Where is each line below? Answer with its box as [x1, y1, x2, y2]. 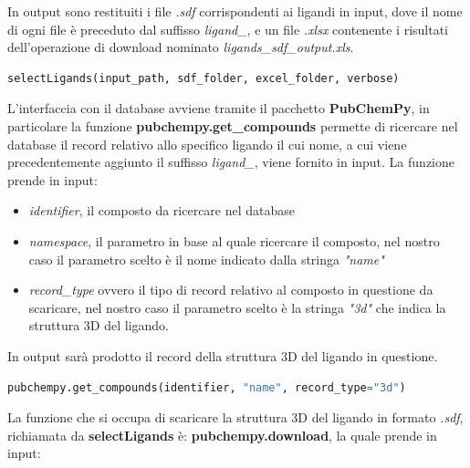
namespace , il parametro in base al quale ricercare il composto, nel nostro [28, 231, 440, 250]
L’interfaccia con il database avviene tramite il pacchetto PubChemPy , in [7, 99, 430, 118]
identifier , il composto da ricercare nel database [28, 201, 296, 220]
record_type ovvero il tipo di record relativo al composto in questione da [28, 280, 433, 299]
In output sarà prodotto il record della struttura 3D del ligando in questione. [7, 346, 438, 365]
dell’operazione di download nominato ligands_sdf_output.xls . [7, 37, 354, 57]
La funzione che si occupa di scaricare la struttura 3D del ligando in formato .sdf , [7, 408, 464, 427]
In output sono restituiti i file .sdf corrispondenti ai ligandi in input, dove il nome [7, 2, 463, 20]
